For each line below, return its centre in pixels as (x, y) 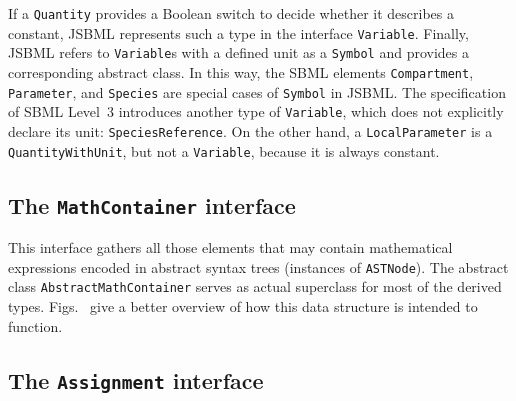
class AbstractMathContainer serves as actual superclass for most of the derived (255, 286)
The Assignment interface (136, 379)
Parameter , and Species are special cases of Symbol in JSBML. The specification (257, 91)
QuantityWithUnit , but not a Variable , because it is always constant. (224, 150)
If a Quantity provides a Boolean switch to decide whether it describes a (231, 13)
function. (35, 325)
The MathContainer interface (152, 204)
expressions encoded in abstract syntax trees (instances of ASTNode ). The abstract (258, 266)
